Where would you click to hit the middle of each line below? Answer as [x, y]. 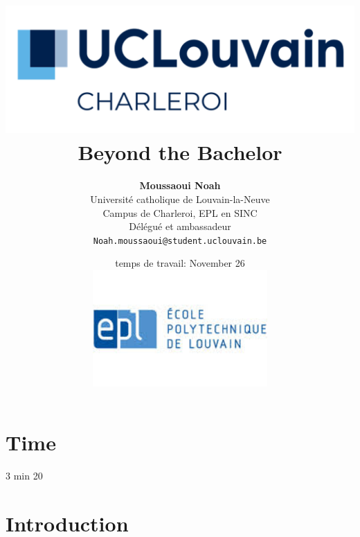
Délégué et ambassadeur [180, 226]
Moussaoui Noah [180, 185]
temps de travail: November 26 [180, 263]
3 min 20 [24, 475]
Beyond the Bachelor [180, 152]
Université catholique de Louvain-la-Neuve [180, 199]
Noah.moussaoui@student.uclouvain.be [180, 241]
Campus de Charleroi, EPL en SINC [180, 212]
